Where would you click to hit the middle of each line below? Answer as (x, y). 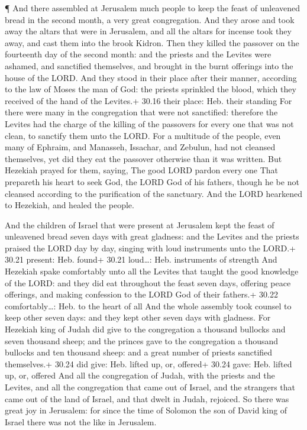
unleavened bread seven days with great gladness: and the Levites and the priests (152, 236)
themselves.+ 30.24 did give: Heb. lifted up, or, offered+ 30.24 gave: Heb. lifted (148, 363)
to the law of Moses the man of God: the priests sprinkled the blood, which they (151, 89)
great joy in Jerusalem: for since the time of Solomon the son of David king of (146, 410)
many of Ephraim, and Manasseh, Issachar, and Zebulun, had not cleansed (140, 147)
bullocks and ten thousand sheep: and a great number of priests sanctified (139, 352)
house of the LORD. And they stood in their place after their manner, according (151, 77)
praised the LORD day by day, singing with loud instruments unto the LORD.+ (150, 248)
